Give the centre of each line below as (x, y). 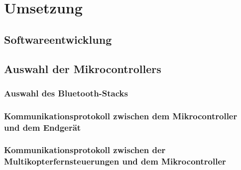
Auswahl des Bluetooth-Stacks (66, 93)
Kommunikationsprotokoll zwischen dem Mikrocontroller (121, 116)
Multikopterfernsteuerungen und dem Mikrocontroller (115, 161)
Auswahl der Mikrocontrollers (83, 68)
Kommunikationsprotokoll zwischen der (85, 150)
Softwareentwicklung (58, 39)
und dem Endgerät (43, 127)
